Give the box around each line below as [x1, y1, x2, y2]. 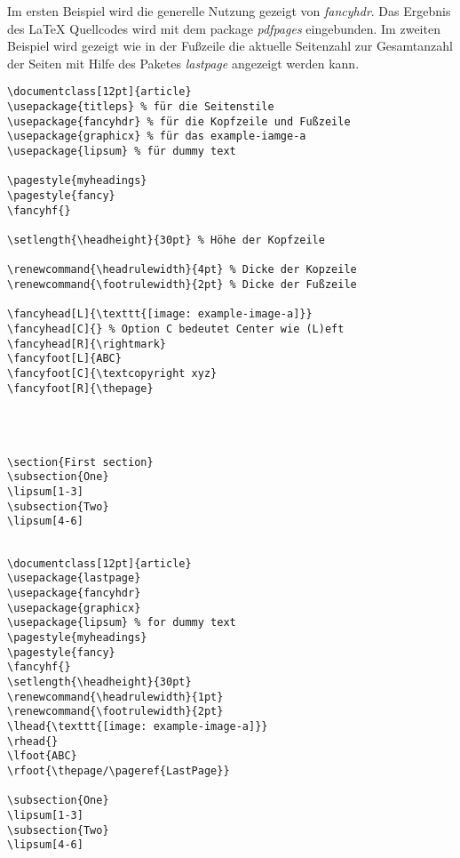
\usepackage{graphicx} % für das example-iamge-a [7, 130, 306, 143]
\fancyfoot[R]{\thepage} [7, 381, 154, 395]
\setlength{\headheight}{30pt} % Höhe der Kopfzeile [7, 233, 325, 246]
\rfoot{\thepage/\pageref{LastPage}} [7, 764, 230, 777]
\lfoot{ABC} [7, 750, 77, 763]
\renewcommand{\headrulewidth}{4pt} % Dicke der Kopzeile [7, 263, 357, 277]
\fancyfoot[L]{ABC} [7, 352, 122, 365]
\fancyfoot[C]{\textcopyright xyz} [7, 366, 218, 380]
